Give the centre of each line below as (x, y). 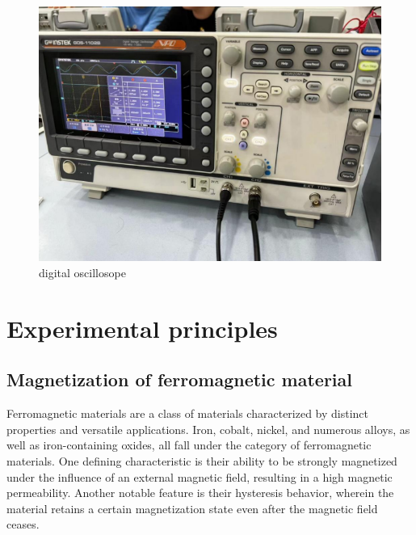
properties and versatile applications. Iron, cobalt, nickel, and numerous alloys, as (208, 429)
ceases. (23, 524)
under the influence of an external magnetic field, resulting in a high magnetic (200, 476)
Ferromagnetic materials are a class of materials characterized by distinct (188, 413)
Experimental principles (142, 328)
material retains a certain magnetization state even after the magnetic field (192, 508)
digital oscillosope (82, 273)
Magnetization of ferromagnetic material (179, 379)
